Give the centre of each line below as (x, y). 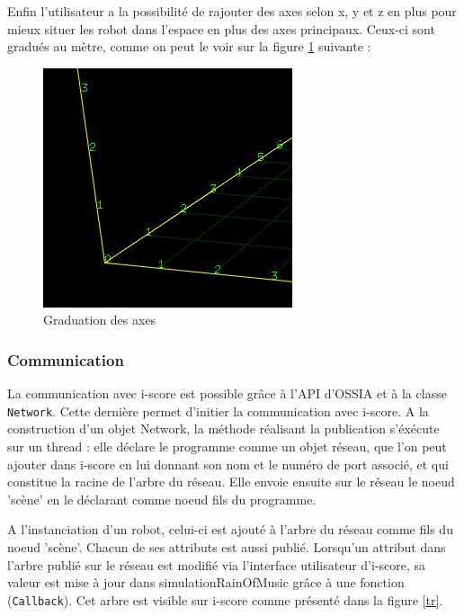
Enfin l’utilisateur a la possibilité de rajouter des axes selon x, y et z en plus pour (232, 11)
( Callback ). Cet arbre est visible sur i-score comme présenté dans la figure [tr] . (225, 599)
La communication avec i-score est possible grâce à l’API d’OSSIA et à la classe (227, 393)
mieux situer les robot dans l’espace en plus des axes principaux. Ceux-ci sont (221, 28)
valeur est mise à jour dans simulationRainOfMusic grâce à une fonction (206, 582)
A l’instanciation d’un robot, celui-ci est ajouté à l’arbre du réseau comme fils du (230, 529)
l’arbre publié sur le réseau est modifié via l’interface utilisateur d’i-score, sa (217, 564)
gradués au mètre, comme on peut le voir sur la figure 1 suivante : (189, 46)
